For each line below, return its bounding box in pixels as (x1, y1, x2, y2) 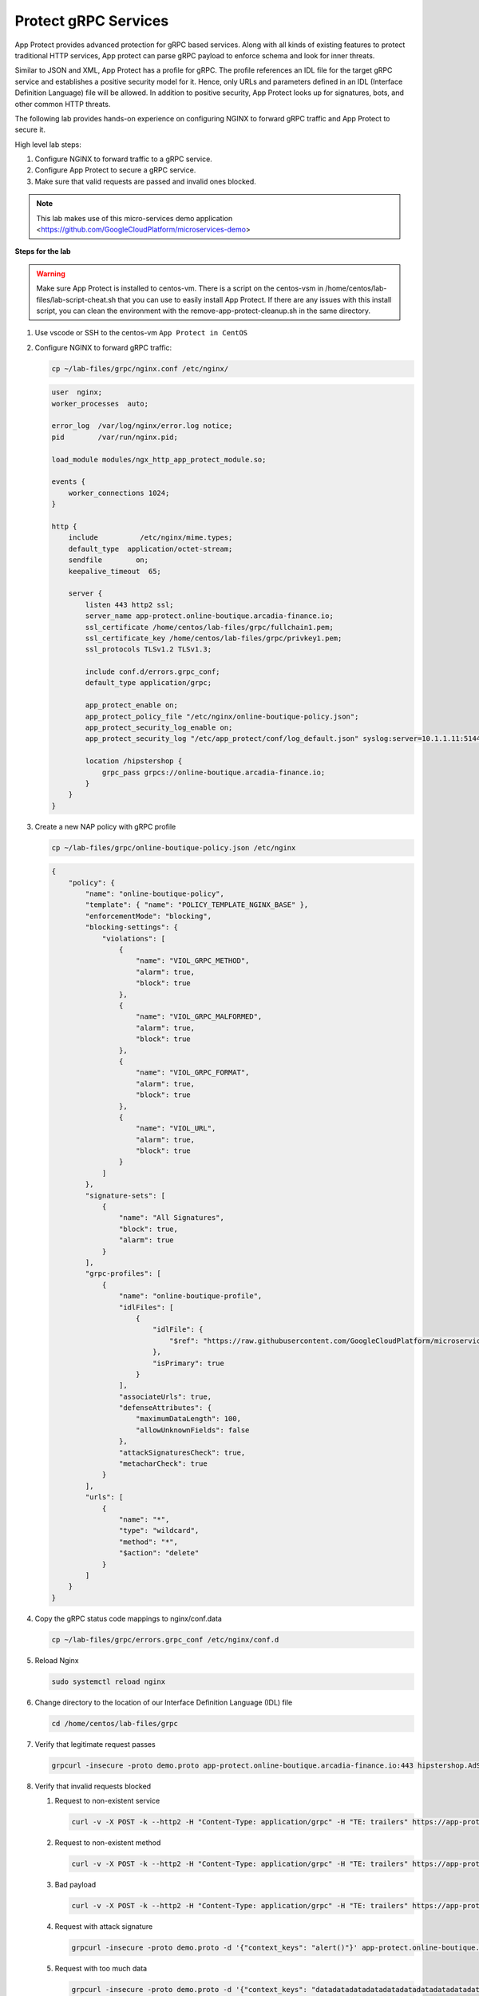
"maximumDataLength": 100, (136, 1414, 241, 1424)
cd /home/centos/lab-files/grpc (51, 1719, 179, 1728)
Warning (36, 268, 65, 279)
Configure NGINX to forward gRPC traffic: (34, 343, 172, 352)
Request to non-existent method (54, 1837, 161, 1847)
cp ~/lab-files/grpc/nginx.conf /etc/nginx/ (51, 364, 229, 373)
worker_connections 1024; (68, 488, 170, 497)
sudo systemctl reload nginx (51, 1677, 166, 1686)
